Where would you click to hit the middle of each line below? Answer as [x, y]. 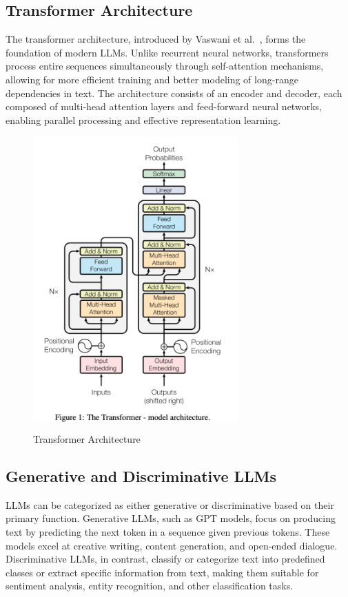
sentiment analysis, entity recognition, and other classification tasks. [150, 586]
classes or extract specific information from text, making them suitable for [162, 572]
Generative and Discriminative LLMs [141, 475]
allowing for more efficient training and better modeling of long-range [152, 79]
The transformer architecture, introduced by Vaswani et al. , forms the [156, 39]
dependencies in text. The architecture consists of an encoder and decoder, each [174, 93]
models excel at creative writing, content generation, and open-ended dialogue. [172, 545]
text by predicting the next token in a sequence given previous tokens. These [168, 531]
